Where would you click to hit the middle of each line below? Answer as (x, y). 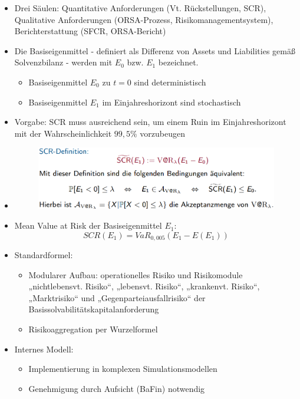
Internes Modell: (44, 349)
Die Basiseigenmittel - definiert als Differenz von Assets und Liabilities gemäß (155, 50)
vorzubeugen (162, 133)
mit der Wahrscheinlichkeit (63, 133)
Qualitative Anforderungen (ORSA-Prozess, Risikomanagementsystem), (144, 19)
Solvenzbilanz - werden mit (63, 62)
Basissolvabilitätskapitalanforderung (94, 309)
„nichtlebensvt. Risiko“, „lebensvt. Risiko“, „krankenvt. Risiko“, (144, 286)
